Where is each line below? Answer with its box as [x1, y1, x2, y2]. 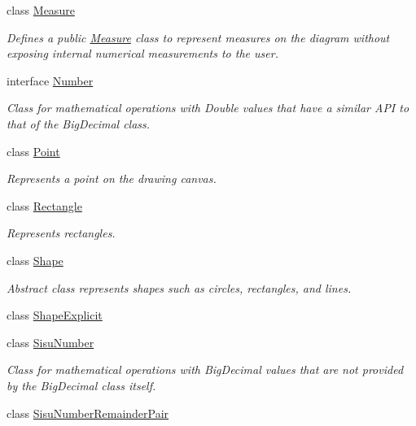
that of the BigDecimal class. [7, 115, 151, 132]
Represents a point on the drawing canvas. [7, 170, 217, 187]
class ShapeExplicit [7, 306, 103, 324]
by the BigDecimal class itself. [7, 376, 156, 393]
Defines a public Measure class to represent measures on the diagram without [7, 28, 390, 46]
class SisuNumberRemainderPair [7, 404, 169, 421]
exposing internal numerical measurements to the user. [7, 45, 278, 62]
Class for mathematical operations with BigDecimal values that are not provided [7, 361, 404, 378]
